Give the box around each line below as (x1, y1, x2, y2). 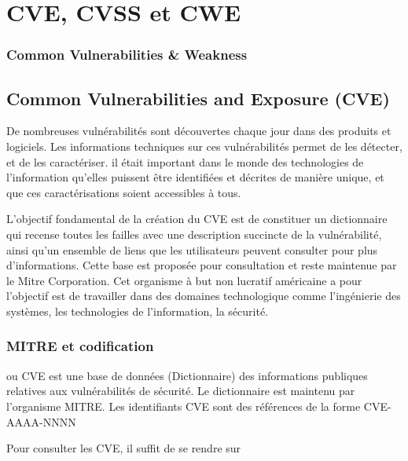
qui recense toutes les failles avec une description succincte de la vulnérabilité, (6, 225, 382, 242)
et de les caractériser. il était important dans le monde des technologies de (6, 153, 364, 170)
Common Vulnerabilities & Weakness (6, 45, 248, 64)
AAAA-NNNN (6, 413, 76, 430)
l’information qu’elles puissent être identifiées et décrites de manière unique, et (6, 169, 384, 185)
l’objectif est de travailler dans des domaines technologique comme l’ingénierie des (6, 287, 401, 304)
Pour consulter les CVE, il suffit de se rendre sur (6, 440, 241, 456)
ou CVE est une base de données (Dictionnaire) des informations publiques (6, 367, 368, 383)
